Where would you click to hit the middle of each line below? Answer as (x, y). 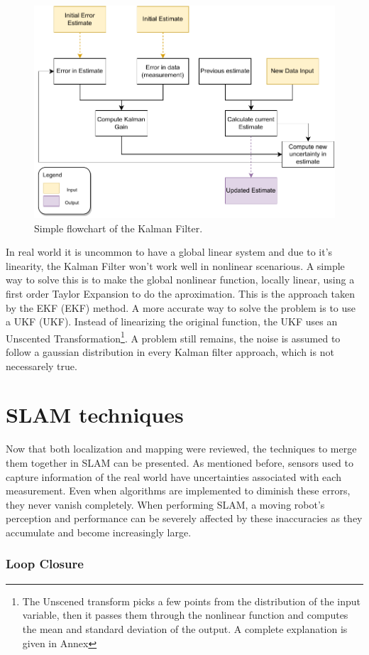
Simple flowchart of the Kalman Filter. (119, 228)
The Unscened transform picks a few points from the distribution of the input (191, 601)
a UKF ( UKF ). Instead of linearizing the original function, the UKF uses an (172, 321)
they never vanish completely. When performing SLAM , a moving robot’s (165, 504)
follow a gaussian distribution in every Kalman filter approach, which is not (170, 352)
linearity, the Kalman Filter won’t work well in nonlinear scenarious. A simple (175, 265)
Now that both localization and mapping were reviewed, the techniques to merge (181, 449)
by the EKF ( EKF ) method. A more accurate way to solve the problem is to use (181, 307)
